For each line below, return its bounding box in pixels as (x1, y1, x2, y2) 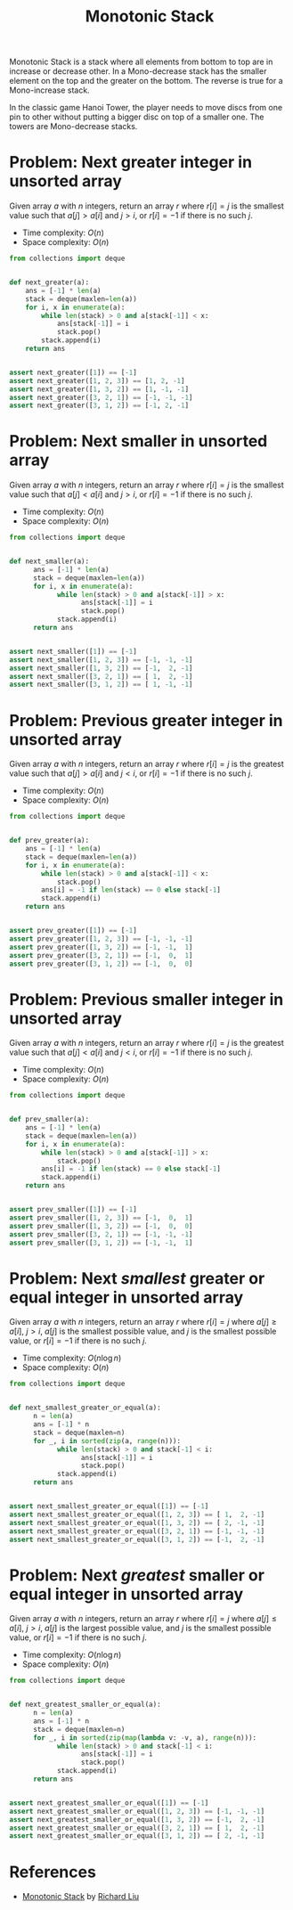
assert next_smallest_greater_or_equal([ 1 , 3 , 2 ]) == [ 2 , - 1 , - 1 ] (9, 1518, 265, 1527)
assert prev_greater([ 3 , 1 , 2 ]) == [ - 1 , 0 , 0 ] (9, 959, 193, 968)
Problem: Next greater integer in (9, 152, 252, 173)
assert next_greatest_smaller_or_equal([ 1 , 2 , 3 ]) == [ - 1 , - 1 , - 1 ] (9, 1807, 265, 1816)
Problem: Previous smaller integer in (9, 989, 284, 1009)
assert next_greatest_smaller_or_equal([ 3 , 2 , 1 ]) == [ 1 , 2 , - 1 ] (9, 1824, 265, 1832)
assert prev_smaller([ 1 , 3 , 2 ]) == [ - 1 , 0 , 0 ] (9, 1221, 193, 1230)
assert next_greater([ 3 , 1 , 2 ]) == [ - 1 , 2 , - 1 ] (9, 401, 190, 411)
